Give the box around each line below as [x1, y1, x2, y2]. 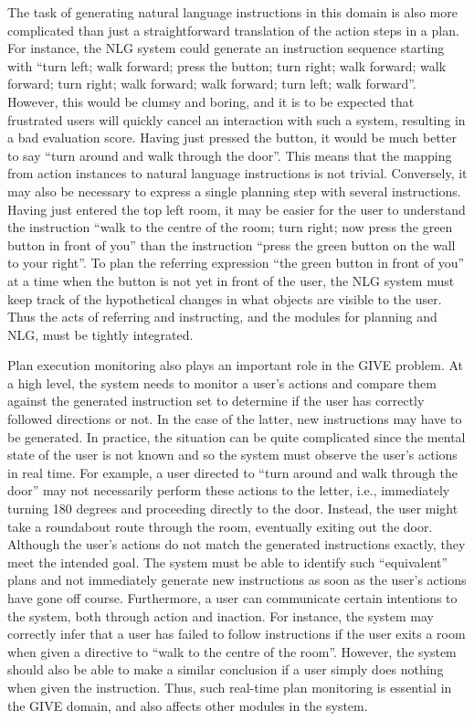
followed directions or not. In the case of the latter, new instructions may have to [7, 409, 462, 429]
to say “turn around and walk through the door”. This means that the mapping [7, 145, 452, 164]
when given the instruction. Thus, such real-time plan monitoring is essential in [7, 677, 452, 696]
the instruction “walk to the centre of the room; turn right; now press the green [7, 217, 453, 237]
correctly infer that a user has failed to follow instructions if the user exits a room [7, 624, 466, 643]
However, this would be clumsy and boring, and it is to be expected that [7, 91, 415, 111]
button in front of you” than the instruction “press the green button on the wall [7, 235, 456, 254]
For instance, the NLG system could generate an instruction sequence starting [7, 38, 445, 58]
